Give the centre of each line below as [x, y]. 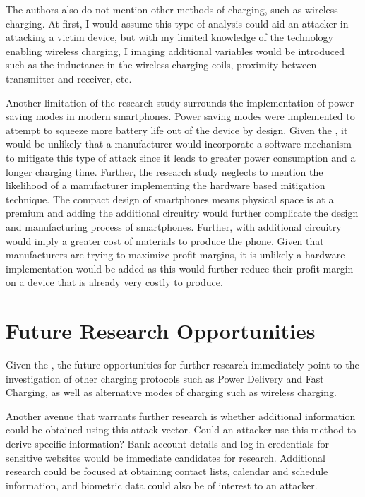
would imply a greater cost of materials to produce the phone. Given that [165, 240]
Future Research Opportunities [161, 331]
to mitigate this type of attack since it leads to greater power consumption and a [181, 157]
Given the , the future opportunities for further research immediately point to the [182, 364]
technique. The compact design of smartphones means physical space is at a [170, 199]
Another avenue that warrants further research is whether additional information [181, 415]
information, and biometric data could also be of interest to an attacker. [162, 485]
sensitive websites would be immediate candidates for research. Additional [166, 457]
